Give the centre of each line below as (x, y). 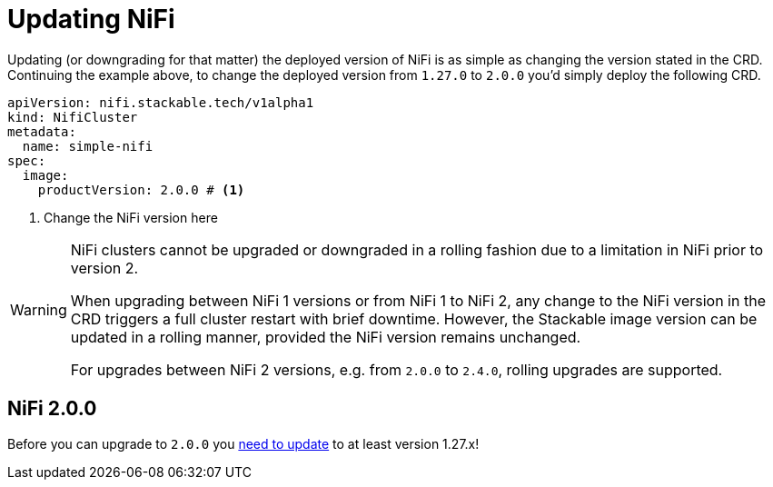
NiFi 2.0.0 (52, 409)
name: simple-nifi (88, 146)
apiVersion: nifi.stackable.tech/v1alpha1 (161, 102)
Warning (39, 309)
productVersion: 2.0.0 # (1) (141, 189)
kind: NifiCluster (73, 117)
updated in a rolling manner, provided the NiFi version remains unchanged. (326, 337)
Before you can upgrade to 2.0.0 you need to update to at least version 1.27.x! (243, 443)
